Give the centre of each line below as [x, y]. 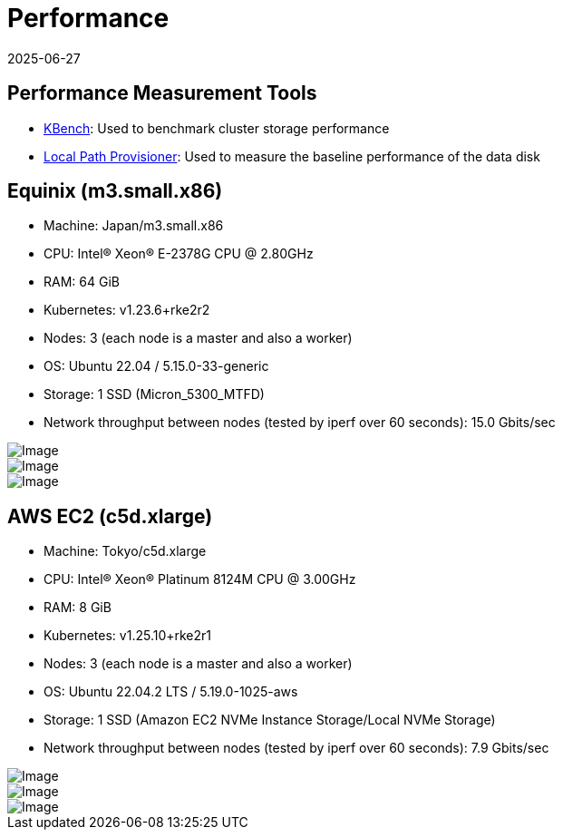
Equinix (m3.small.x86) [115, 191]
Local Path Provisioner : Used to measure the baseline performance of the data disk [292, 156]
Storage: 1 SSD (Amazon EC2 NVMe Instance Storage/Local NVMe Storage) [270, 720]
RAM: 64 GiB [82, 282]
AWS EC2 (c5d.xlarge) [110, 516]
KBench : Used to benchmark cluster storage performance [217, 128]
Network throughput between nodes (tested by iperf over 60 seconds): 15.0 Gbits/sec [300, 423]
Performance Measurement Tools [162, 93]
